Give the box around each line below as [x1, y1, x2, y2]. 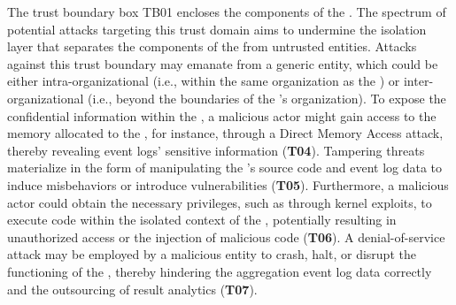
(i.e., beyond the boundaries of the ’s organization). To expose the [88, 88, 446, 107]
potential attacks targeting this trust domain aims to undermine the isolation [7, 19, 427, 38]
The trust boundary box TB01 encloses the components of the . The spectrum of [7, 3, 446, 20]
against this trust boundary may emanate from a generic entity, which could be [7, 54, 438, 72]
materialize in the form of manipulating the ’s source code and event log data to [7, 158, 443, 177]
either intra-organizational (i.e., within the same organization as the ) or [7, 72, 400, 90]
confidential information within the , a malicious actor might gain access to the [7, 106, 437, 125]
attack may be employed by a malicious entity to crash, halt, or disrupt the [7, 245, 416, 263]
